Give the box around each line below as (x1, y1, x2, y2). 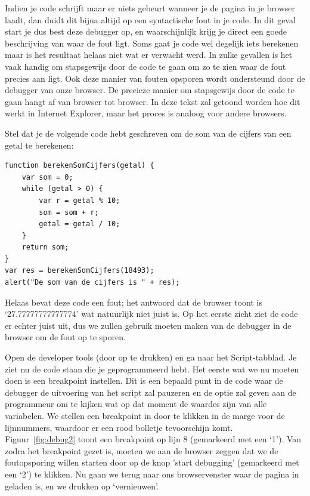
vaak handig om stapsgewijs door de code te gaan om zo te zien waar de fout (5, 60, 286, 72)
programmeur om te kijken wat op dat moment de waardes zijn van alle (5, 398, 267, 410)
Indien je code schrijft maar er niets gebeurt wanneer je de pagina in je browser (5, 2, 295, 14)
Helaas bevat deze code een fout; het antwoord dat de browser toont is (5, 295, 262, 308)
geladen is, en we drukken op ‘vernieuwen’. (5, 479, 159, 492)
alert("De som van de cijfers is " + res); (5, 278, 180, 287)
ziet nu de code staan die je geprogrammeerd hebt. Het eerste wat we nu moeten (5, 362, 299, 375)
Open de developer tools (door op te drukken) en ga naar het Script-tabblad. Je (5, 351, 297, 363)
